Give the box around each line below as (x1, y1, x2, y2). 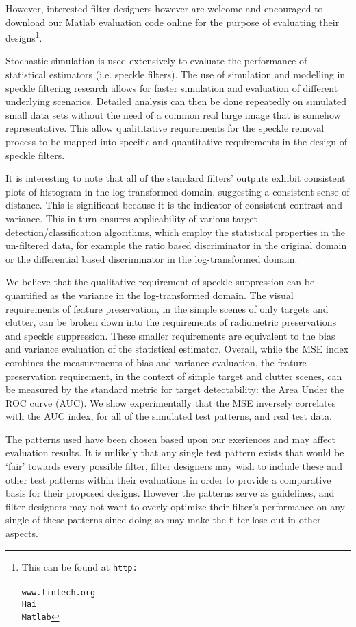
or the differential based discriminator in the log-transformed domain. (5, 251, 298, 265)
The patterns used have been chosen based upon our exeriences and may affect (5, 431, 335, 446)
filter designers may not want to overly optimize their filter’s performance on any (5, 499, 345, 513)
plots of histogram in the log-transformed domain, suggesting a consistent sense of (5, 184, 350, 198)
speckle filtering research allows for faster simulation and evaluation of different (5, 80, 338, 95)
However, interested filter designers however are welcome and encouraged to (5, 1, 323, 15)
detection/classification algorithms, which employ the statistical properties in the (5, 224, 346, 239)
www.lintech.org (21, 587, 96, 598)
